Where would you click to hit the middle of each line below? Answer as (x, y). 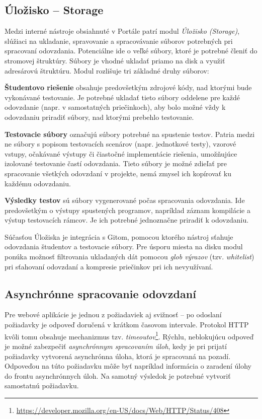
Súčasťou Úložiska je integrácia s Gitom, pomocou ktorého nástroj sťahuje (119, 236)
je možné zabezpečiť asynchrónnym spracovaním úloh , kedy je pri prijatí (116, 346)
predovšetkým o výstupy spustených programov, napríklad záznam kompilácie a (127, 210)
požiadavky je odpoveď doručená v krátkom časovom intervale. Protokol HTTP (127, 325)
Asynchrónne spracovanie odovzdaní (100, 293)
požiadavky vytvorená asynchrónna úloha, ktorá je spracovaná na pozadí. (118, 356)
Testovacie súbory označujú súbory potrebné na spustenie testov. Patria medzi (130, 134)
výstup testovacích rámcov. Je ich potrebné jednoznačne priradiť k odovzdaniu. (127, 220)
